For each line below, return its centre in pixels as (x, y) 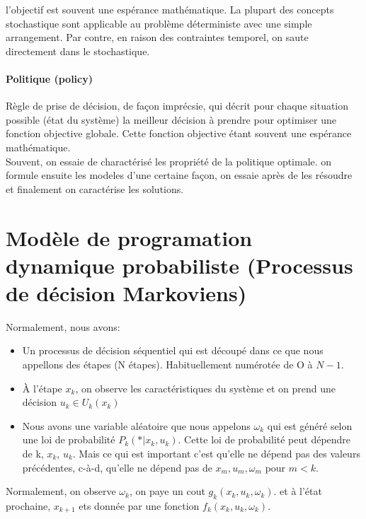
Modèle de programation (129, 237)
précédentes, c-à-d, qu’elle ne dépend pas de (117, 467)
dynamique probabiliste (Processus (179, 265)
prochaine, (28, 505)
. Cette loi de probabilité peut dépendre (264, 439)
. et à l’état (298, 491)
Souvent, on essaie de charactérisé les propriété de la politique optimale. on (169, 161)
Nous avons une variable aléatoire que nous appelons (136, 425)
